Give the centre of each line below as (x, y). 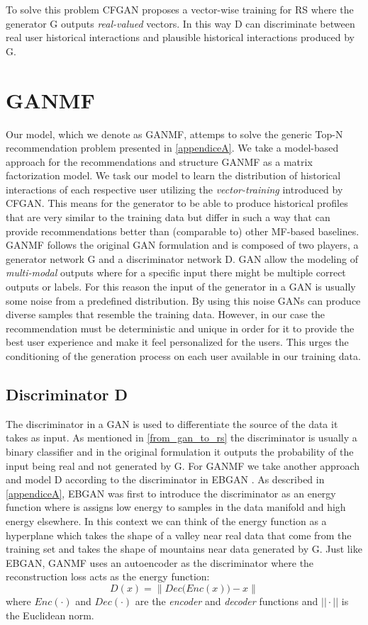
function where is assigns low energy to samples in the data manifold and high (176, 507)
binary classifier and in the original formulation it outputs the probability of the (180, 451)
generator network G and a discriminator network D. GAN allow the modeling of (182, 258)
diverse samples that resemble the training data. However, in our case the (166, 314)
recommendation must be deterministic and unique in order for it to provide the (180, 328)
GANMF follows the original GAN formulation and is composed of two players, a (182, 245)
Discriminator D (67, 394)
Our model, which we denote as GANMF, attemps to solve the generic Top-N (174, 134)
